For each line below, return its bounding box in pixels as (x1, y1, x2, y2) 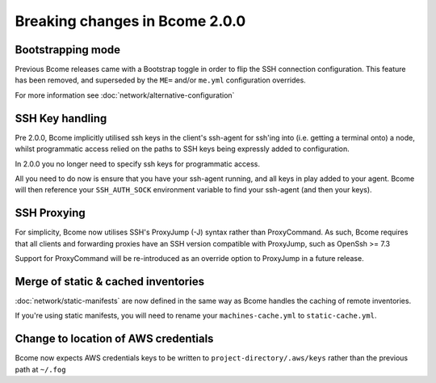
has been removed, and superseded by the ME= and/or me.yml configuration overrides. (15, 75, 306, 85)
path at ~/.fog (15, 364, 66, 374)
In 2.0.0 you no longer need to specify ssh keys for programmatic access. (15, 158, 260, 169)
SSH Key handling (15, 112, 107, 125)
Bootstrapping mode (15, 43, 121, 57)
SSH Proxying (15, 206, 86, 220)
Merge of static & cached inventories (15, 275, 205, 288)
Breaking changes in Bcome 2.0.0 (15, 12, 246, 30)
